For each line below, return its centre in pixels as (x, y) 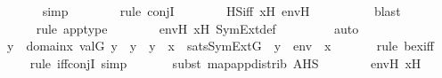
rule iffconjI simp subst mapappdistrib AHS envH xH (225, 62)
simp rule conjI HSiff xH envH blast (221, 11)
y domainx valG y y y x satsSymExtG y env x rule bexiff (220, 46)
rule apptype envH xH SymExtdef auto (197, 28)
